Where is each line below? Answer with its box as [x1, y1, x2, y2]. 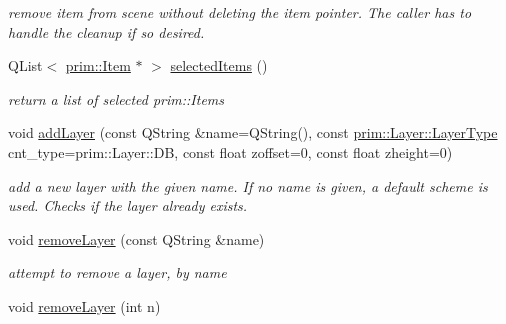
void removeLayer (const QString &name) [8, 228, 265, 249]
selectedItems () [170, 55, 268, 76]
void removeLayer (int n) [8, 295, 161, 316]
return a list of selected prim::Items [8, 88, 225, 109]
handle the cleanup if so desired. [8, 21, 205, 42]
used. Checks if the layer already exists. [8, 195, 248, 216]
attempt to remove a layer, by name [8, 262, 227, 283]
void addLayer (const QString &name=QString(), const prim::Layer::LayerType [8, 122, 498, 143]
